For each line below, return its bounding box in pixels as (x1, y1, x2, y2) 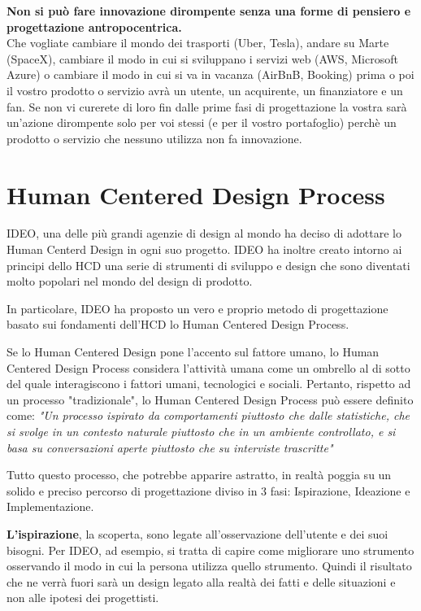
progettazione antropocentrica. (7, 18, 182, 35)
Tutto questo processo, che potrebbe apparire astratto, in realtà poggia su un (7, 466, 392, 483)
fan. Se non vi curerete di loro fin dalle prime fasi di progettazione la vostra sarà (7, 98, 407, 115)
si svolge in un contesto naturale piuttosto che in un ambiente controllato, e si (7, 423, 396, 439)
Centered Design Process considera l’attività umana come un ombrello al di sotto (7, 359, 410, 376)
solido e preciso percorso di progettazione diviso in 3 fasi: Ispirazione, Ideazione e (7, 482, 410, 499)
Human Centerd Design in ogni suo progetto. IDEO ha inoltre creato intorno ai (7, 241, 402, 258)
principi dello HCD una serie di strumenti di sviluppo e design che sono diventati (7, 256, 410, 273)
